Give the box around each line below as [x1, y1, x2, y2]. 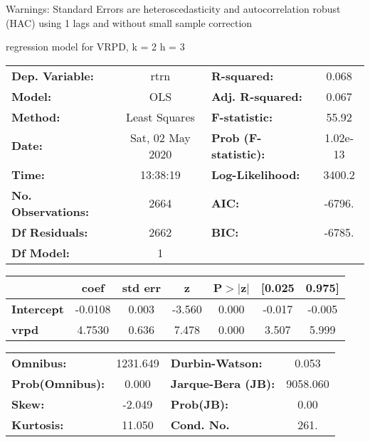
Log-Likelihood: [211, 166, 300, 183]
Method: [11, 108, 60, 125]
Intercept [11, 300, 64, 317]
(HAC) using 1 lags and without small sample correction [6, 15, 253, 30]
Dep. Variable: [11, 67, 94, 84]
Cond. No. [170, 416, 230, 433]
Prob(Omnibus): [11, 374, 105, 392]
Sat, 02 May [129, 129, 191, 146]
